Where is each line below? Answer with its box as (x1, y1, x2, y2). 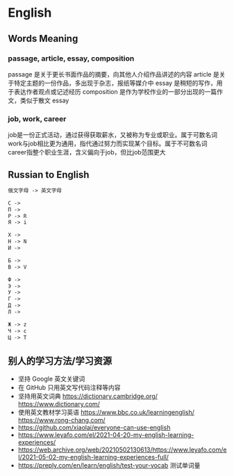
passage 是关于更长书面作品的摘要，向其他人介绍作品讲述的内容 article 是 (8, 70, 219, 78)
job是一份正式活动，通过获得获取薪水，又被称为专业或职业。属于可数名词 (8, 131, 218, 139)
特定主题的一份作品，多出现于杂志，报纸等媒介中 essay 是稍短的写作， (13, 79, 217, 87)
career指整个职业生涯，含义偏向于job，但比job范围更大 (8, 148, 166, 157)
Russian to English (8, 168, 90, 180)
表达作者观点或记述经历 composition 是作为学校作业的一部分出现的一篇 (13, 87, 217, 95)
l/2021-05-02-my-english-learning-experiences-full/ (17, 453, 169, 461)
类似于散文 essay (19, 96, 69, 104)
